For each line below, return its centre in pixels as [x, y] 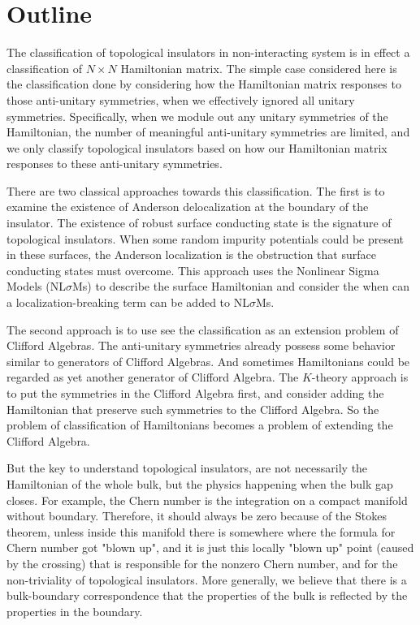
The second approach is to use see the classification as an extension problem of [203, 329]
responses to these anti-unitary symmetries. [115, 164]
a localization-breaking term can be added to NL [128, 302]
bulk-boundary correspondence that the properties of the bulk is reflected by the [207, 595]
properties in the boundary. [75, 611]
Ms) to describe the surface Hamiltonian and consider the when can [241, 286]
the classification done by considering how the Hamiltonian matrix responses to [204, 84]
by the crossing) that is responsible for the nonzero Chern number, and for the [202, 563]
